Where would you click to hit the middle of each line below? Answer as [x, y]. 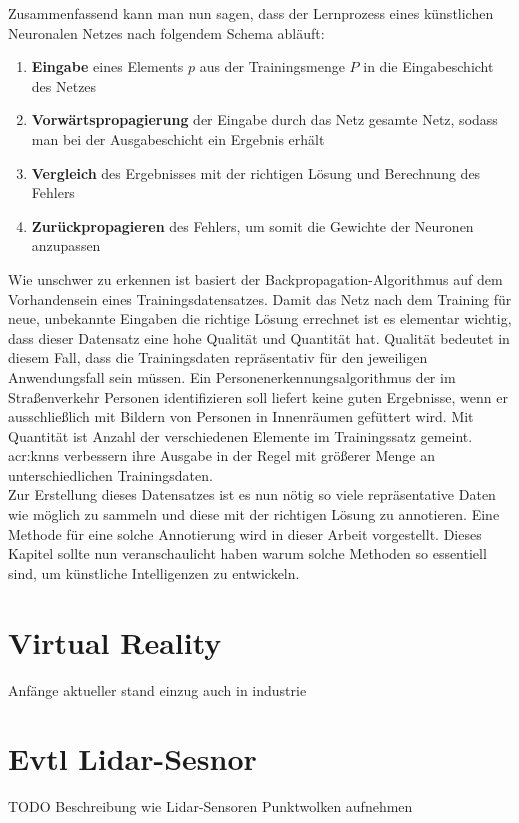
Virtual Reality [115, 641]
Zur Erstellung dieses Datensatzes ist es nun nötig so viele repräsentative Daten [252, 494]
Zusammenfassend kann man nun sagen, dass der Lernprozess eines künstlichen [251, 13]
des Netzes [64, 85]
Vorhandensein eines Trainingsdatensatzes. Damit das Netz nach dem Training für [260, 298]
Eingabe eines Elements [107, 66]
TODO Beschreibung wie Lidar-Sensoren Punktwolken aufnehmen [210, 806]
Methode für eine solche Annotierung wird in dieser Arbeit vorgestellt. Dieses [245, 533]
